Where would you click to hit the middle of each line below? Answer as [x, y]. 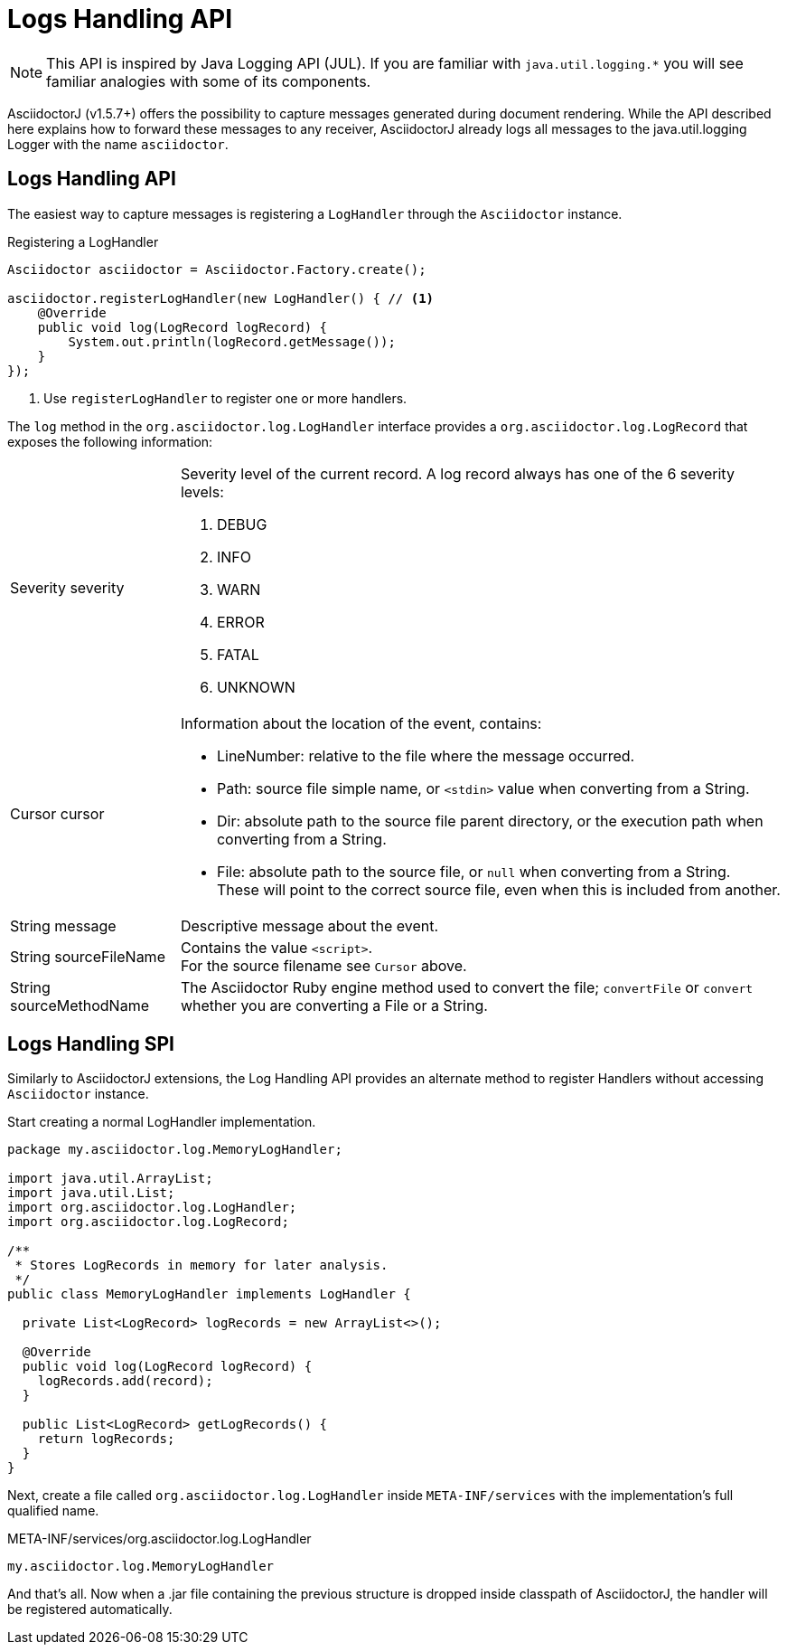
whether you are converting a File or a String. [334, 1005]
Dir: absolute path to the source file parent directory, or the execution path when [490, 821]
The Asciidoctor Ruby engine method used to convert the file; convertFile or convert [467, 987]
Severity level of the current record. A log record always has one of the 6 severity [457, 473]
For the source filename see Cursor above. [323, 965]
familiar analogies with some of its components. [209, 81]
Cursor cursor [57, 813]
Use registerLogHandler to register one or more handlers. [225, 398]
